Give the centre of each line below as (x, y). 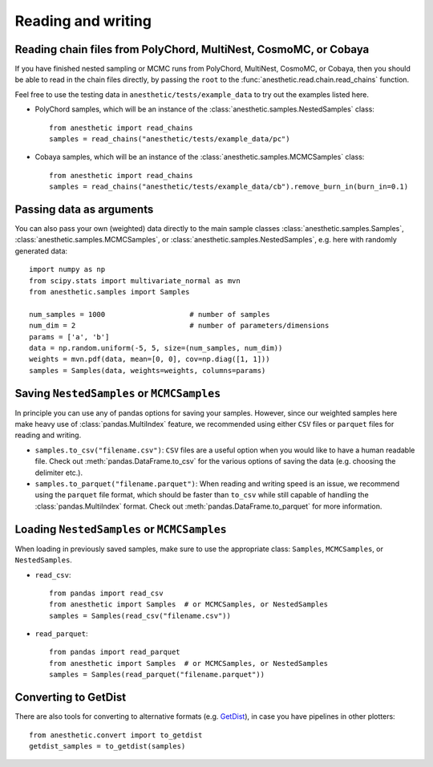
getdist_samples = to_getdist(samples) (107, 746)
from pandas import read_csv (106, 593)
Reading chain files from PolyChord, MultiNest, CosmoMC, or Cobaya (192, 49)
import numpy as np (67, 270)
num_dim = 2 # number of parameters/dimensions (179, 326)
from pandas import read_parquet (115, 652)
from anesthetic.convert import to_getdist (116, 735)
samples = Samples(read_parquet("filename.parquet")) (157, 675)
